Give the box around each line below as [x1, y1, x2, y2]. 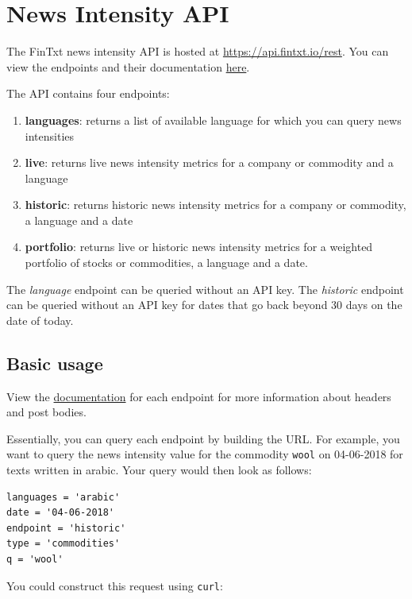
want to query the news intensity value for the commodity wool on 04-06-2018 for [6, 446, 403, 462]
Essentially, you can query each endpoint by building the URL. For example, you [6, 430, 400, 446]
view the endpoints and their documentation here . [6, 58, 250, 75]
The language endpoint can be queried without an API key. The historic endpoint [6, 280, 404, 297]
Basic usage [6, 350, 103, 375]
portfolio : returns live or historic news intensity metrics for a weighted [25, 238, 373, 255]
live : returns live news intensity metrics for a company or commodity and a [25, 154, 394, 171]
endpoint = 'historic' [6, 522, 126, 534]
